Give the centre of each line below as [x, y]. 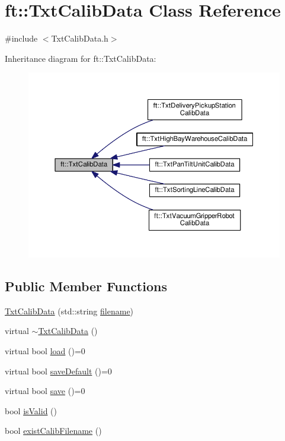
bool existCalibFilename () [53, 431]
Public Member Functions [86, 286]
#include [21, 38]
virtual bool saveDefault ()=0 [58, 371]
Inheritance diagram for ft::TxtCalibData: [81, 58]
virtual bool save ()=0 [45, 391]
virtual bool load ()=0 [45, 350]
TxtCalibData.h [80, 38]
